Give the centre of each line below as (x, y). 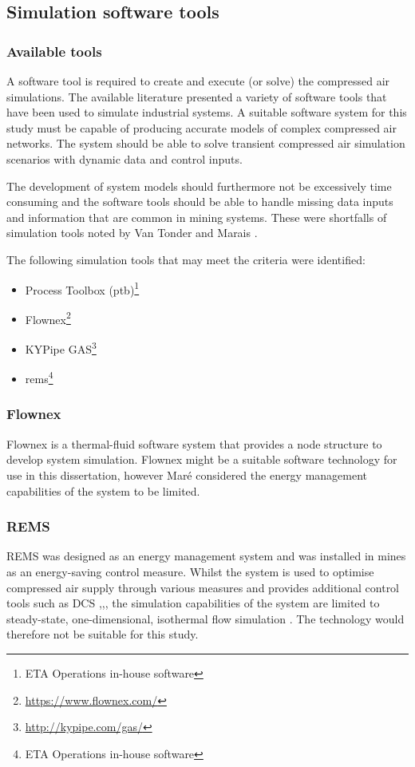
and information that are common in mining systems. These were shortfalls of (197, 217)
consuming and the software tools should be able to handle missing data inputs (200, 202)
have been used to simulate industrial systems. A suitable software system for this (207, 112)
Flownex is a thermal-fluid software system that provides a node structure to (194, 443)
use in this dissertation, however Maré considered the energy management (187, 474)
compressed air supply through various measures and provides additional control (203, 587)
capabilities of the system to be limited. (103, 490)
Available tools (54, 51)
